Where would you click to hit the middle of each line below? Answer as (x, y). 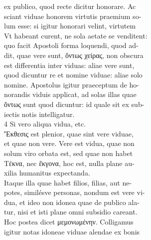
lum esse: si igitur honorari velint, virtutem (70, 26)
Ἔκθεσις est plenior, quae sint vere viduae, (69, 133)
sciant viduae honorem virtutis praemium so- (73, 16)
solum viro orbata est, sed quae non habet (69, 153)
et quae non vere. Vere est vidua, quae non (69, 143)
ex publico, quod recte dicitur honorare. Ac (70, 6)
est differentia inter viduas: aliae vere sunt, (69, 65)
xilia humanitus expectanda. (47, 173)
